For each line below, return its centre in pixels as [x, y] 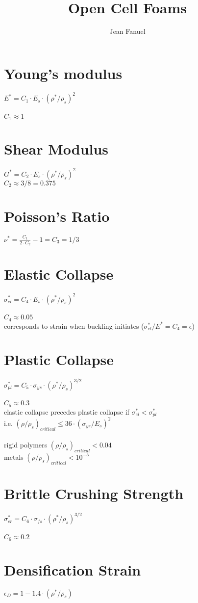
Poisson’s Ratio [57, 216]
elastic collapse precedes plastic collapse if [67, 411]
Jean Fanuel [127, 31]
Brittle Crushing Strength [94, 493]
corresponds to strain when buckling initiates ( [74, 326]
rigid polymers [26, 445]
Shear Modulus [56, 149]
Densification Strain [73, 569]
